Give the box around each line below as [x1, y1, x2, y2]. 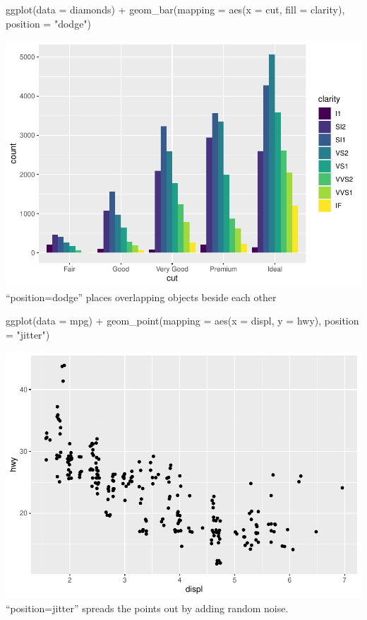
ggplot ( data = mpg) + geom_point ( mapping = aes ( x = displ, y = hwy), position [6, 313, 359, 328]
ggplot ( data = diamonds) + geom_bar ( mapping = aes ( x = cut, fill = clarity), [6, 2, 345, 16]
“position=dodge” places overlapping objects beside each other [6, 289, 277, 304]
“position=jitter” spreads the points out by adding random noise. [6, 601, 289, 615]
